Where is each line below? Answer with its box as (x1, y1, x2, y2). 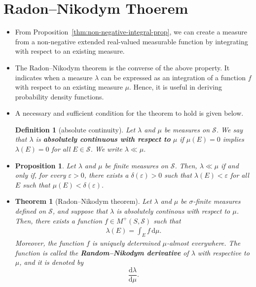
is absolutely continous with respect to (116, 206, 230, 216)
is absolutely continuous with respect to (36, 134, 171, 144)
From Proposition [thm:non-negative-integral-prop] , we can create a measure (15, 27, 247, 37)
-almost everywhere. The (167, 238, 241, 248)
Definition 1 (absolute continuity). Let (15, 124, 136, 134)
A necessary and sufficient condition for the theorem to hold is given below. (15, 108, 244, 118)
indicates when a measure (15, 72, 93, 82)
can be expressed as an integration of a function (101, 72, 246, 82)
